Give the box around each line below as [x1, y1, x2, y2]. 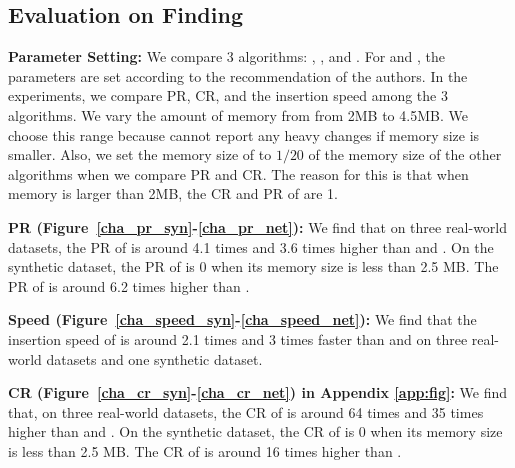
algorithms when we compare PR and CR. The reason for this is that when [8, 163, 469, 184]
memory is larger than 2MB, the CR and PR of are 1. [8, 183, 338, 204]
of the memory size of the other [308, 144, 502, 165]
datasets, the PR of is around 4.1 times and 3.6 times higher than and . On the [8, 236, 494, 257]
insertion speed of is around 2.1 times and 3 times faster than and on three [8, 328, 468, 349]
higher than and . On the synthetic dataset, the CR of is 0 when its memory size [8, 421, 503, 442]
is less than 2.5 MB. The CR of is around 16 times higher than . [8, 440, 402, 461]
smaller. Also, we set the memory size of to [8, 144, 272, 165]
